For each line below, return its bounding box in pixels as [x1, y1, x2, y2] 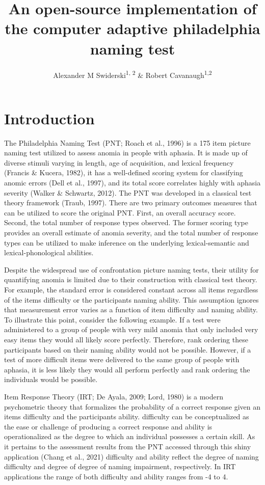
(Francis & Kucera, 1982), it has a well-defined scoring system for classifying [4, 167, 243, 178]
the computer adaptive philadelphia [5, 18, 260, 39]
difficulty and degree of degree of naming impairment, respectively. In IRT [4, 461, 236, 472]
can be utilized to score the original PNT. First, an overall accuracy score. [4, 207, 236, 218]
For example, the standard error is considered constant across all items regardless [4, 284, 258, 294]
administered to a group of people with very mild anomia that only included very [4, 324, 258, 335]
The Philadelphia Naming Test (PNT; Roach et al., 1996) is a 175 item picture [4, 137, 251, 148]
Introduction [4, 107, 95, 128]
